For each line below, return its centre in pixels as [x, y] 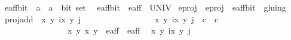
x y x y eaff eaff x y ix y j [129, 30]
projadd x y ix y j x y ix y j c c [111, 19]
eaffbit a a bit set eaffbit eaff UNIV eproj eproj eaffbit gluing [145, 7]
